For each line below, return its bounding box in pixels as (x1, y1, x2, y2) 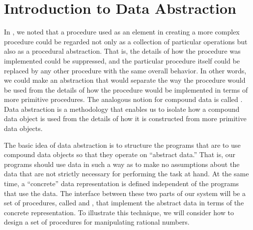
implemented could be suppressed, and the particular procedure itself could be (4, 55, 240, 66)
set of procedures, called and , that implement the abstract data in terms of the (4, 197, 244, 208)
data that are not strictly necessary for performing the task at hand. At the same (4, 168, 249, 179)
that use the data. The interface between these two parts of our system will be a (4, 188, 246, 198)
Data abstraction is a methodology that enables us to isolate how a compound (4, 103, 240, 114)
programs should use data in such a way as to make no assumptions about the (4, 159, 240, 169)
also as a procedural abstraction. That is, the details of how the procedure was (4, 46, 241, 56)
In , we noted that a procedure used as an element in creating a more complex (4, 27, 240, 37)
